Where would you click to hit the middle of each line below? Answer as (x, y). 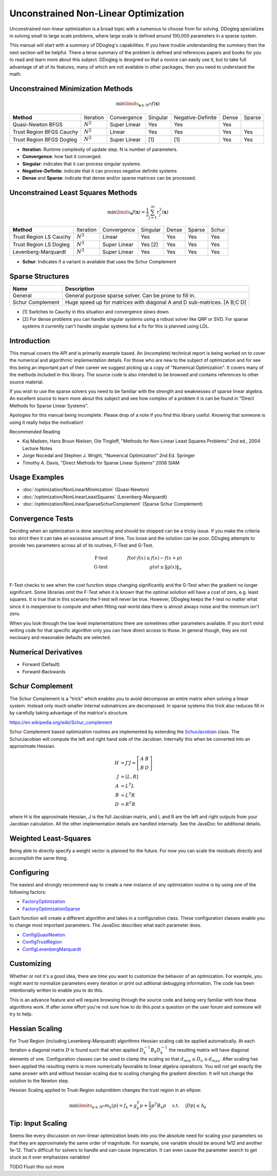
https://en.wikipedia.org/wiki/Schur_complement (61, 722)
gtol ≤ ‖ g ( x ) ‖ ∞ (166, 567)
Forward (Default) (41, 664)
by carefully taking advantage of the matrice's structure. (69, 713)
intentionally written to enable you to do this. (56, 990)
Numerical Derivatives (46, 652)
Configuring (29, 873)
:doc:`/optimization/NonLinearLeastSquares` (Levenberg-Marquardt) (95, 497)
